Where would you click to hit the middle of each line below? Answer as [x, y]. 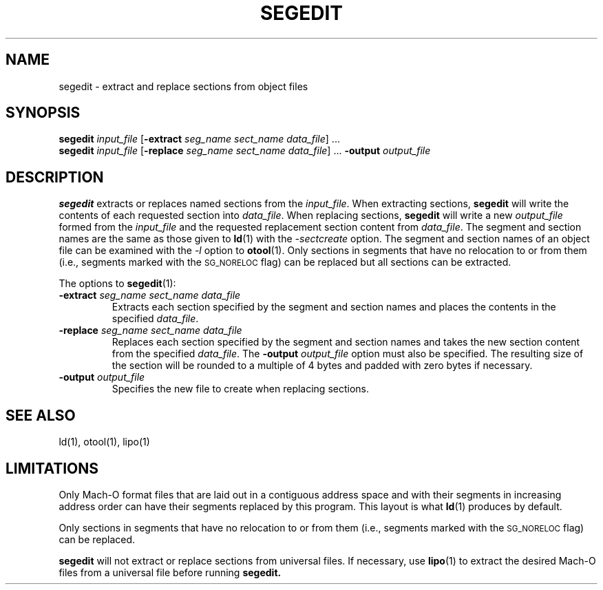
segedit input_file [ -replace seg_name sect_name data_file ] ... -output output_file [245, 151]
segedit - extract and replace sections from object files [183, 86]
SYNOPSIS [43, 113]
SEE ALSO [41, 415]
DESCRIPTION [55, 177]
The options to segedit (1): [117, 284]
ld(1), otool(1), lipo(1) [104, 442]
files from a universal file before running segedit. [170, 572]
